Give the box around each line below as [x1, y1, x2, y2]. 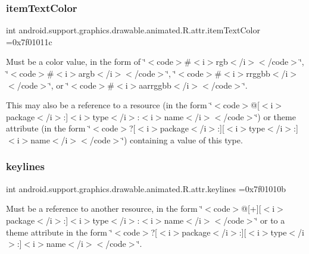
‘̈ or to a [255, 214, 285, 226]
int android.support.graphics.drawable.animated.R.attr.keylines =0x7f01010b [6, 182, 286, 195]
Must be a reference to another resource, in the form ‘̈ [6, 202, 203, 215]
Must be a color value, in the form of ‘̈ [6, 55, 146, 68]
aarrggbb [139, 79, 171, 91]
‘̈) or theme [255, 110, 296, 123]
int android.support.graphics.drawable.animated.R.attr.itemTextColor [6, 24, 260, 36]
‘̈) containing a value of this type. [121, 133, 243, 146]
